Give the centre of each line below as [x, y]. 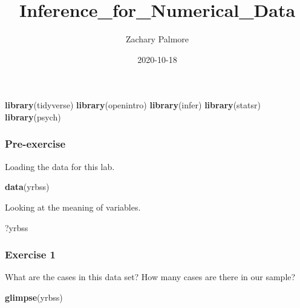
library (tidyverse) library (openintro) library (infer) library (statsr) [133, 105]
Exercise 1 [30, 254]
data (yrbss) [27, 187]
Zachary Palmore [157, 39]
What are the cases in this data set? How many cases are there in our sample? [150, 277]
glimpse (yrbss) [34, 297]
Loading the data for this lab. [60, 166]
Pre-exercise [35, 144]
